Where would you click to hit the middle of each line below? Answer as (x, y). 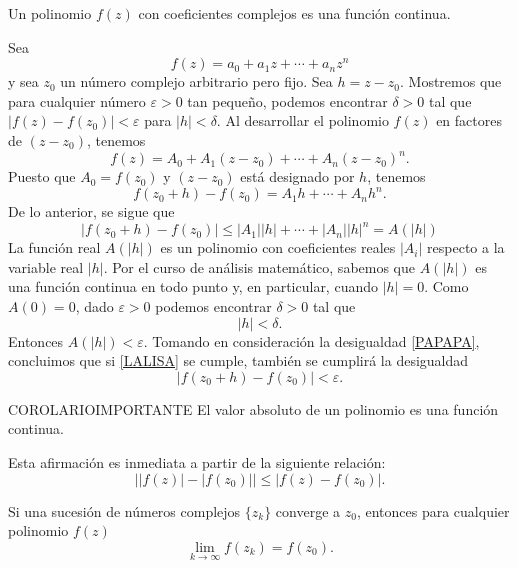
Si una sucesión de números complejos (124, 510)
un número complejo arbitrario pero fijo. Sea (196, 81)
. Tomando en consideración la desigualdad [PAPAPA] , (311, 340)
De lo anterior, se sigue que (91, 211)
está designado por (297, 176)
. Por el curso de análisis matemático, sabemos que (259, 266)
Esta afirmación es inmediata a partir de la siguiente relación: (197, 462)
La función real (54, 247)
